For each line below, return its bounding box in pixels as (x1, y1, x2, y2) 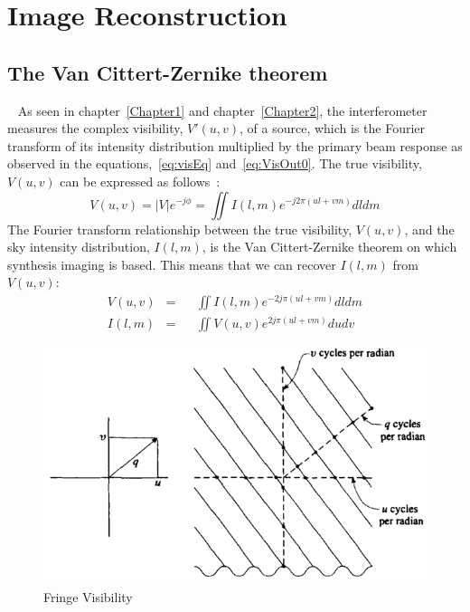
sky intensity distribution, (7, 237, 150, 256)
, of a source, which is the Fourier (240, 119, 426, 138)
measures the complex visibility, (7, 119, 183, 138)
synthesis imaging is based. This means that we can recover (7, 254, 336, 273)
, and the (404, 219, 455, 238)
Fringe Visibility (43, 588, 133, 607)
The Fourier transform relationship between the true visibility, (7, 219, 352, 238)
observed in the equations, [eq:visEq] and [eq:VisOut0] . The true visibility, (7, 154, 422, 173)
